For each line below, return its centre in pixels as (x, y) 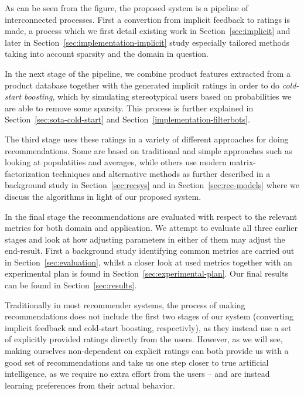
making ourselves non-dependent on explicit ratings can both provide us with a (147, 351)
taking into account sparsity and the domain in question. (107, 54)
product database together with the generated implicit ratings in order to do (142, 85)
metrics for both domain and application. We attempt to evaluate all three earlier (151, 228)
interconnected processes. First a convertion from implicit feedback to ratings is (147, 19)
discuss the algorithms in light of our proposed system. (103, 196)
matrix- (243, 162)
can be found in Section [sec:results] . (71, 285)
